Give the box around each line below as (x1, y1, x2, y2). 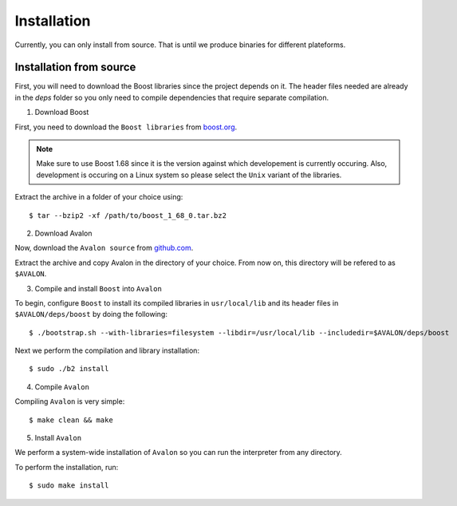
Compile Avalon (34, 381, 89, 391)
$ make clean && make (29, 415, 113, 425)
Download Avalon (34, 228, 93, 238)
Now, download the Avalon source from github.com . (14, 243, 194, 253)
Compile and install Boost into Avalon (34, 283, 163, 293)
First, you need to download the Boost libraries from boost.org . (14, 122, 238, 132)
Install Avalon (34, 433, 82, 443)
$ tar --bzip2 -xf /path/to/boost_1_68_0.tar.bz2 (29, 211, 227, 219)
